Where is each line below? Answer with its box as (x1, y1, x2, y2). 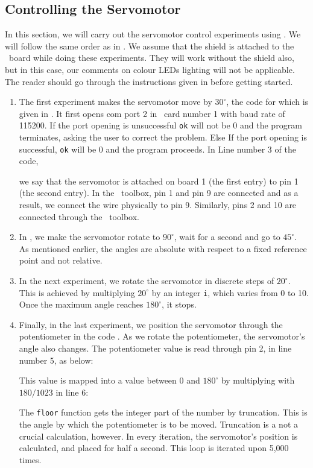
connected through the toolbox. (19, 210, 139, 223)
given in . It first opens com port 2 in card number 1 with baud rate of (19, 107, 285, 119)
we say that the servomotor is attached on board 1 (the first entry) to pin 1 (19, 174, 299, 187)
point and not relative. (19, 254, 103, 267)
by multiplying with (221, 374, 295, 387)
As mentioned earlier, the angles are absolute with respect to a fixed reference (19, 242, 307, 255)
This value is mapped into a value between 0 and (19, 374, 200, 387)
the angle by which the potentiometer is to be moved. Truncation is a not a (19, 418, 299, 431)
